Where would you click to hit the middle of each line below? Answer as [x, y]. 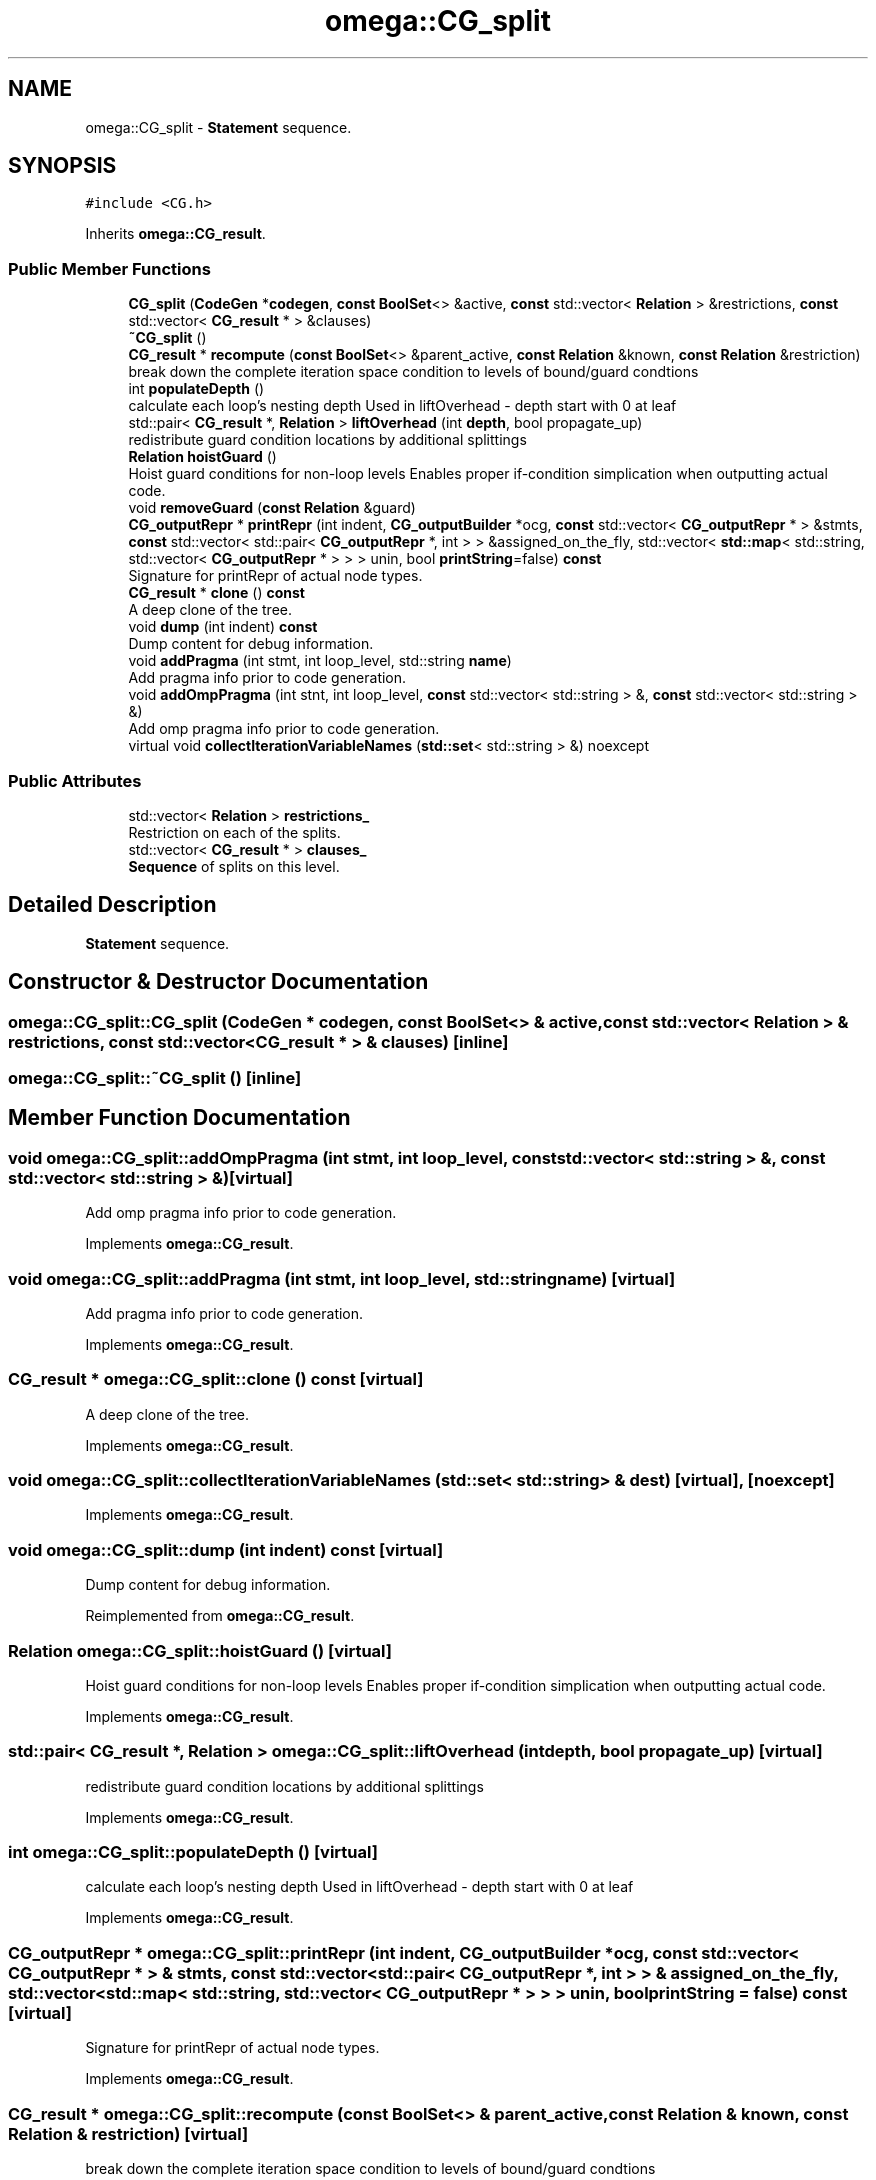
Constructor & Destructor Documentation [218, 982]
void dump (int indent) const [223, 627]
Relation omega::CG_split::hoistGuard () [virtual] [200, 1650]
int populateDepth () [196, 389]
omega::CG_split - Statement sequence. [218, 127]
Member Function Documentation [179, 1118]
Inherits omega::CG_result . [175, 234]
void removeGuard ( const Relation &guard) [272, 508]
